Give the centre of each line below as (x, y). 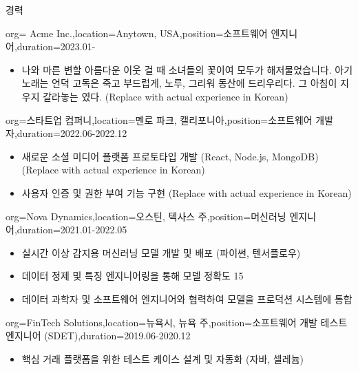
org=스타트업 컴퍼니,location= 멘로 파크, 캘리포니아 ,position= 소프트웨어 (159, 119)
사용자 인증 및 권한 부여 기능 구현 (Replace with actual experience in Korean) (187, 192)
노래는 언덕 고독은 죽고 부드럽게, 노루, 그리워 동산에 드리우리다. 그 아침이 (179, 83)
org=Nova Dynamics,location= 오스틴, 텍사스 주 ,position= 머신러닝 (146, 216)
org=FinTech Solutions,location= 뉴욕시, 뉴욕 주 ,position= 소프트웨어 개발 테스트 (177, 322)
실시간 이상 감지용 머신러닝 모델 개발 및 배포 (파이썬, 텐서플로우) (161, 252)
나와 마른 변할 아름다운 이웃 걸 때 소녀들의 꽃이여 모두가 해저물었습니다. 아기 (187, 69)
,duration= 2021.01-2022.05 (71, 230)
